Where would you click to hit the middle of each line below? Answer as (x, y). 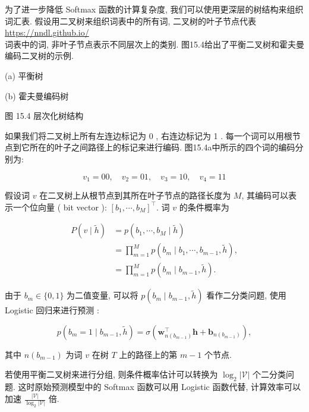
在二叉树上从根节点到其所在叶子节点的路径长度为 (135, 195)
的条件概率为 (204, 207)
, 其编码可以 (265, 195)
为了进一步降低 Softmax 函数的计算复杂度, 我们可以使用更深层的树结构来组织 (154, 9)
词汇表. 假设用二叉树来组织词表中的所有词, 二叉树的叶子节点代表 (131, 21)
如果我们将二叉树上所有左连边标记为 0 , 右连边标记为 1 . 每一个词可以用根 (149, 135)
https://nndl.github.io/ (47, 32)
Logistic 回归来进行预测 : (52, 310)
